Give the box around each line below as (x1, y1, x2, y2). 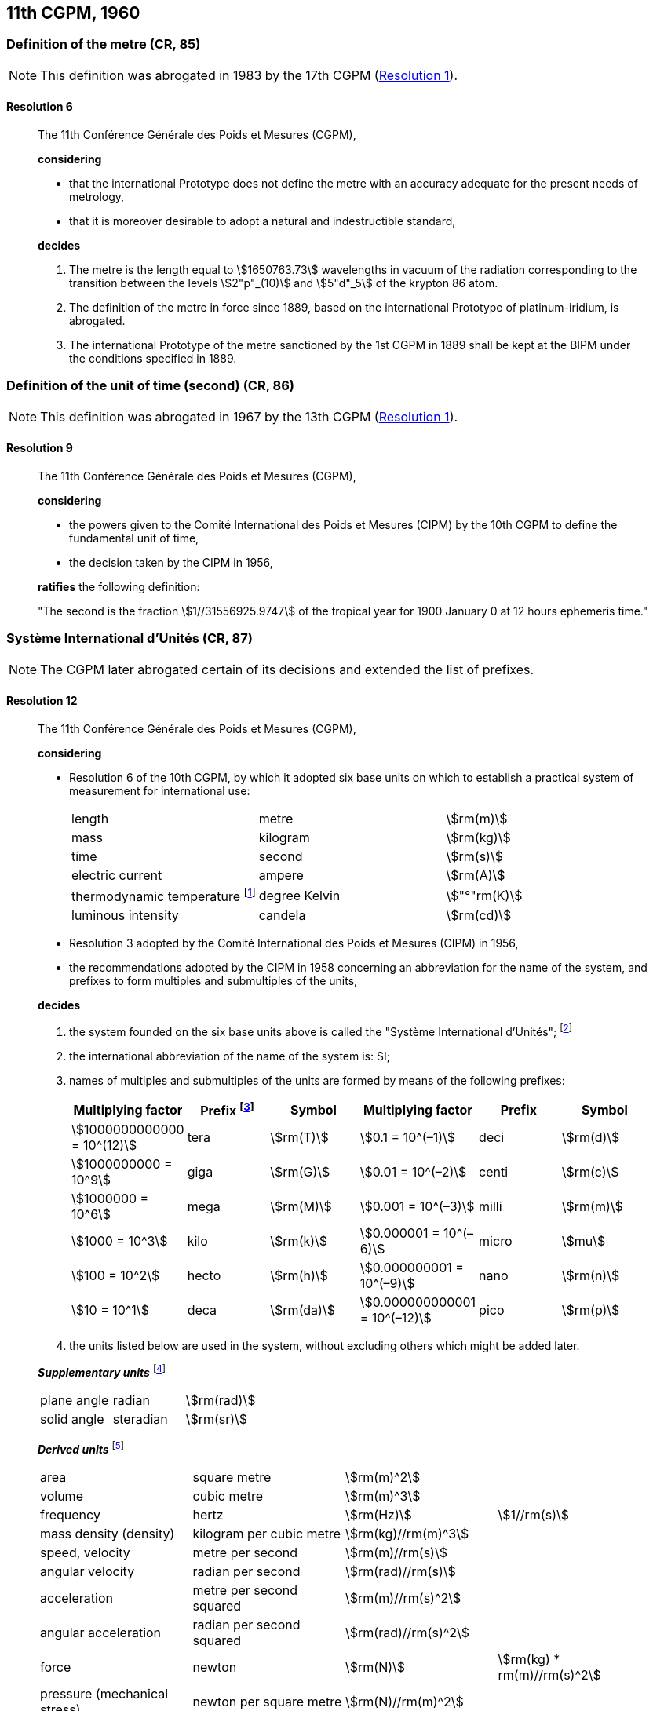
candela (258, 907, 306, 924)
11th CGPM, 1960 (6, 3, 140, 23)
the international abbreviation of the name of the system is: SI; (69, 1049, 390, 1063)
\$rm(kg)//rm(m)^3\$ (345, 1525, 469, 1541)
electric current (71, 866, 162, 883)
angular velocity (40, 1563, 135, 1579)
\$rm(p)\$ (561, 1302, 620, 1319)
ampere (258, 866, 304, 883)
